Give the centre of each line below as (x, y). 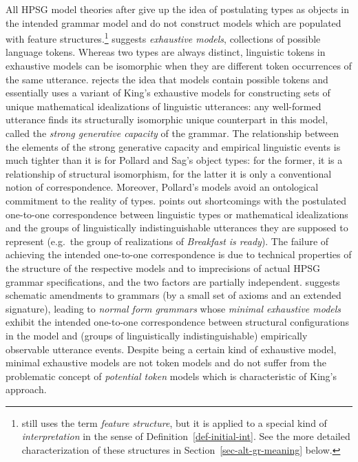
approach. (26, 389)
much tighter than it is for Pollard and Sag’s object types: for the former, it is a (174, 160)
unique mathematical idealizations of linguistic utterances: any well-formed (164, 106)
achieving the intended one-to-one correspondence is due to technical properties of (179, 254)
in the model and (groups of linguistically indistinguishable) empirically (157, 335)
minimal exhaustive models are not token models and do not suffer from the (166, 363)
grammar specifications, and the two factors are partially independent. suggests (173, 281)
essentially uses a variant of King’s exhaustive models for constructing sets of (168, 93)
